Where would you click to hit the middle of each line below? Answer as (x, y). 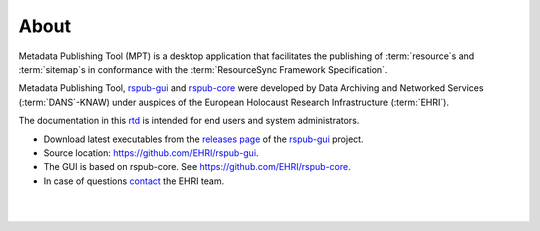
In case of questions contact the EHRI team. (134, 181)
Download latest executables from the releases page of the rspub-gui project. (203, 139)
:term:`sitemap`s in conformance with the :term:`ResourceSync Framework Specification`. (203, 69)
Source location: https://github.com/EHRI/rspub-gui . (151, 152)
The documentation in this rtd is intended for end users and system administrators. (189, 121)
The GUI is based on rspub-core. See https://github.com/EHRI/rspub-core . (197, 167)
